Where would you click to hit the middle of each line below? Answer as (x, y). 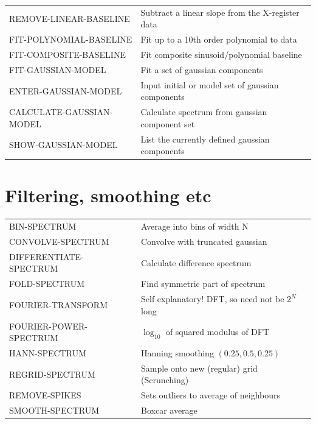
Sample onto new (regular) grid (199, 368)
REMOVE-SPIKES (45, 395)
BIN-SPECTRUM (43, 226)
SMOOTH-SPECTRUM (54, 410)
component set (168, 123)
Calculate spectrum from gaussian (204, 112)
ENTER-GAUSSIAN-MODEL (66, 90)
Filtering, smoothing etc (108, 195)
